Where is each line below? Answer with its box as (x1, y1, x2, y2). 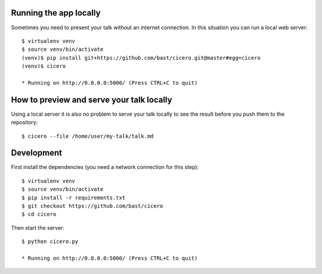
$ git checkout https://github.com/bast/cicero (21, 203, 163, 210)
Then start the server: (11, 224, 65, 231)
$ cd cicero (21, 211, 57, 218)
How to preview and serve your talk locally (11, 94, 172, 104)
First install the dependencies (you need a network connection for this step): (11, 164, 199, 171)
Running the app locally (11, 8, 101, 18)
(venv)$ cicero (21, 63, 66, 70)
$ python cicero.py (21, 238, 79, 245)
